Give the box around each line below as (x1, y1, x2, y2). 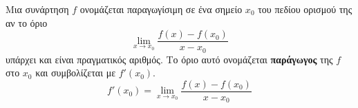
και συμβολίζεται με (35, 65, 116, 80)
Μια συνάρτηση (6, 2, 69, 16)
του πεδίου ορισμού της (258, 2, 352, 16)
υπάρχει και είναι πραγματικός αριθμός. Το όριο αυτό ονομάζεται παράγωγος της (6, 52, 333, 66)
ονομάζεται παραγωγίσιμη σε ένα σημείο (79, 2, 243, 16)
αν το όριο (6, 15, 48, 30)
